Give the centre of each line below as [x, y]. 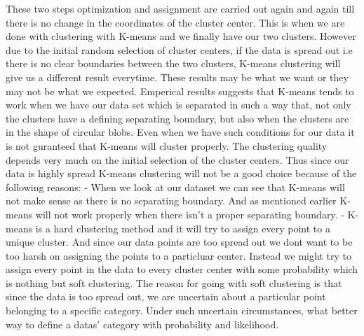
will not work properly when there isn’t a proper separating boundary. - [190, 214]
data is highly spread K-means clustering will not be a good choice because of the [181, 173]
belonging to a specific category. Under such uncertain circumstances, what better [182, 310]
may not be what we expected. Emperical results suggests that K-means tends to [180, 91]
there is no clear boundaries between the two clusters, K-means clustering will [173, 63]
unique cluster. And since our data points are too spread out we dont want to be [179, 242]
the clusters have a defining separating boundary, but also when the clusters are [177, 118]
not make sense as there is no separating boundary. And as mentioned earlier [171, 201]
